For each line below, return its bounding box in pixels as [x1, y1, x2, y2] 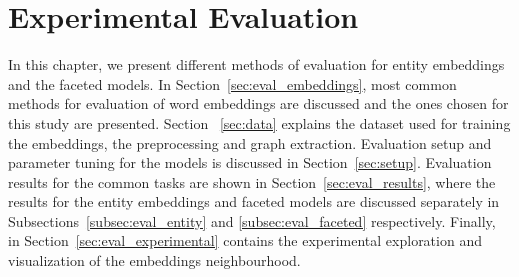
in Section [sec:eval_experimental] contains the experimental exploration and [8, 230, 482, 251]
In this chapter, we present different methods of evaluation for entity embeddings [8, 54, 505, 75]
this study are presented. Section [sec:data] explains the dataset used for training [8, 112, 511, 133]
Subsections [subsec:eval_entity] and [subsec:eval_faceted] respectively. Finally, [8, 210, 496, 231]
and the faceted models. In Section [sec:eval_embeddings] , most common [8, 73, 457, 94]
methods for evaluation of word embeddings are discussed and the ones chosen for [8, 93, 509, 114]
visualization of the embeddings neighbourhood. [8, 250, 301, 271]
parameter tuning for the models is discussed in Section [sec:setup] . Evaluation [8, 152, 492, 173]
